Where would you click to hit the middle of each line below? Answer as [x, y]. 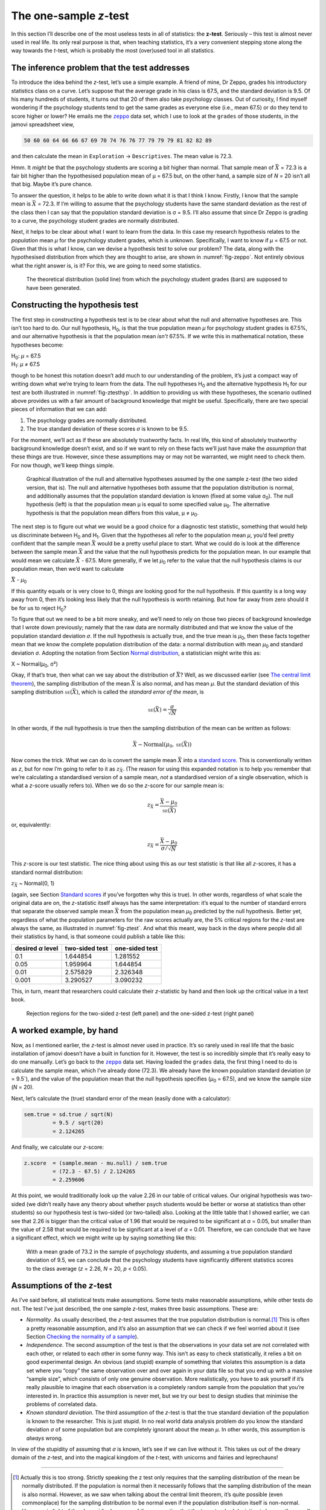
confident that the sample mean [51, 543]
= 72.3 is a [294, 167]
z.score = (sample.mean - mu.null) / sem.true [95, 1163]
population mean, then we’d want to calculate [68, 569]
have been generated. [54, 288]
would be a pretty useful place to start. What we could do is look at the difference [198, 543]
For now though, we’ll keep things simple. [63, 465]
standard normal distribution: [47, 872]
